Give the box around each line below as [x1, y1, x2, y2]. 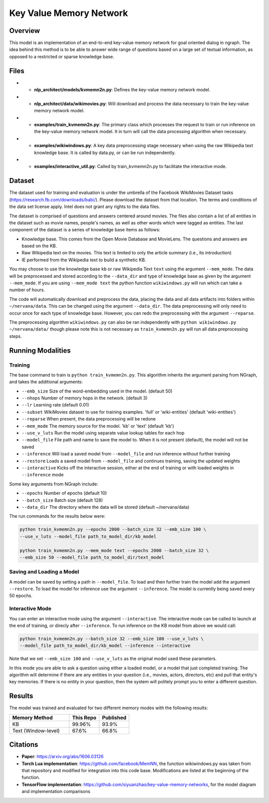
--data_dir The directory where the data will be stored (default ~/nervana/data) [21, 504, 190, 510]
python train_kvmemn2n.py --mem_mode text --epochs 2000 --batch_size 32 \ [19, 548, 209, 553]
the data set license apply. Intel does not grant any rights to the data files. [9, 203, 160, 209]
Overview [9, 26, 40, 35]
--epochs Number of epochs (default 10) [21, 490, 107, 496]
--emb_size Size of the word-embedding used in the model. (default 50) [21, 388, 173, 394]
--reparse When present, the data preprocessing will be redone [21, 416, 156, 422]
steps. [9, 333, 22, 339]
